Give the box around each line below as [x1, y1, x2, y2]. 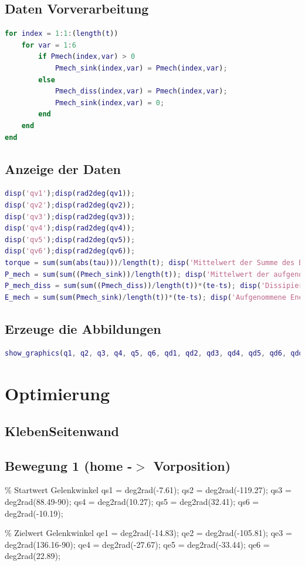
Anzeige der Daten [5, 159, 121, 177]
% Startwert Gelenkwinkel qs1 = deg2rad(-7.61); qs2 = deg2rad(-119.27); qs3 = [5, 484, 292, 496]
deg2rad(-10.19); [5, 507, 63, 519]
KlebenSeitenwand [5, 421, 120, 440]
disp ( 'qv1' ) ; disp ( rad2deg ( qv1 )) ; [5, 189, 135, 198]
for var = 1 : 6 [21, 41, 76, 49]
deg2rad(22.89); [5, 550, 60, 562]
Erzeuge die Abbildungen [5, 319, 161, 337]
